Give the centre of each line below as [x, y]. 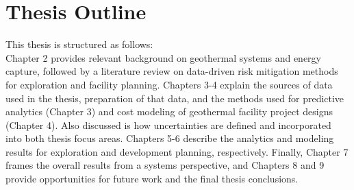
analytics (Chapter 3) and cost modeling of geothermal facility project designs [169, 111]
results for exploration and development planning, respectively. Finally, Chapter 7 [177, 151]
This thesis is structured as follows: [79, 44]
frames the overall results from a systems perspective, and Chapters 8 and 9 [165, 165]
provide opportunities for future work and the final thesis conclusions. [152, 179]
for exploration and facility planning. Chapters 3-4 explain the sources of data [169, 84]
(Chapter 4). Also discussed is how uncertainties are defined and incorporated [168, 124]
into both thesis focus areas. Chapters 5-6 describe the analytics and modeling [170, 138]
